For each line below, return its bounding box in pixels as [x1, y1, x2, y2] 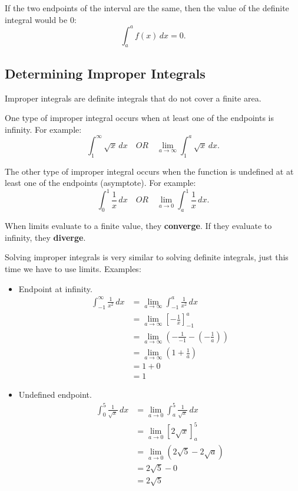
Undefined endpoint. [18, 388, 92, 401]
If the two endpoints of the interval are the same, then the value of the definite [5, 2, 289, 14]
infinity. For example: [5, 123, 82, 135]
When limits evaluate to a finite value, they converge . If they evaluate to [5, 220, 272, 232]
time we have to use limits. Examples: [5, 263, 141, 275]
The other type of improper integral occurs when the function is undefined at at [5, 165, 294, 177]
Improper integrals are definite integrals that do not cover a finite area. [5, 91, 261, 104]
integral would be [5, 13, 68, 25]
